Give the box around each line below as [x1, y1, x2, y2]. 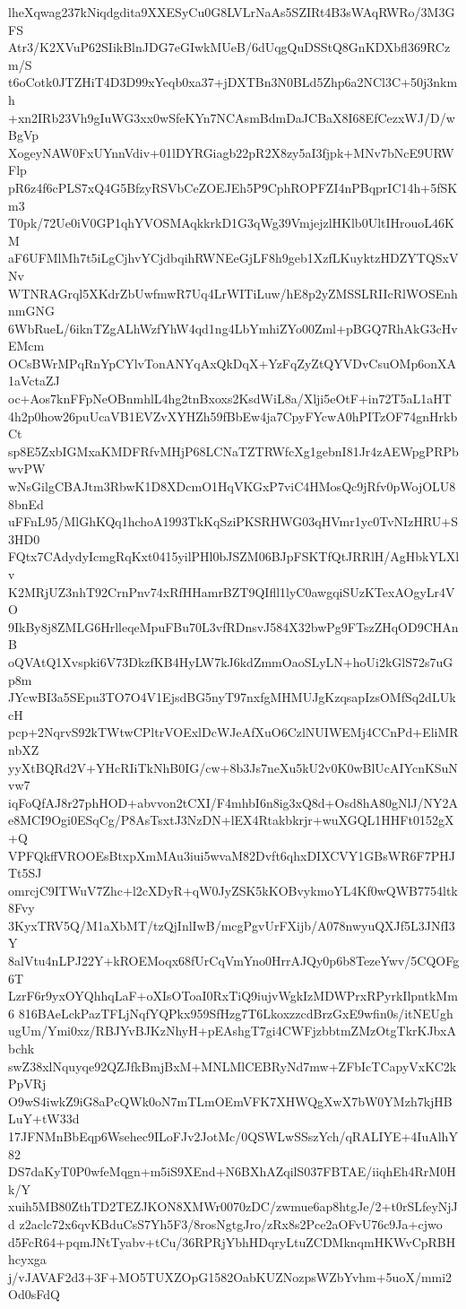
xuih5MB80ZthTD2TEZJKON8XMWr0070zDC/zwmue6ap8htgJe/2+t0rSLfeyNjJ [8, 1197, 458, 1216]
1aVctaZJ [8, 371, 60, 390]
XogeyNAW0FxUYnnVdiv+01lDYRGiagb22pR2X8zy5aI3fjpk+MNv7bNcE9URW [8, 143, 454, 161]
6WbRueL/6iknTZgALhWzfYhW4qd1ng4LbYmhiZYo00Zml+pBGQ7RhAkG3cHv [8, 318, 458, 337]
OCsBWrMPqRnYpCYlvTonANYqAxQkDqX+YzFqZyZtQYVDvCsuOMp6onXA [8, 353, 457, 372]
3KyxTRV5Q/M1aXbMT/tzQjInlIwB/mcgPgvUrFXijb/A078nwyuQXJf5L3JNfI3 [8, 915, 455, 934]
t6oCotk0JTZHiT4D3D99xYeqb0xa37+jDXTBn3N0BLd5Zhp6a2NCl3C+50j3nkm [8, 73, 458, 91]
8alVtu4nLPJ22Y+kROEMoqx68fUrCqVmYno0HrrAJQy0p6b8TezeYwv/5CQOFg [8, 951, 460, 970]
